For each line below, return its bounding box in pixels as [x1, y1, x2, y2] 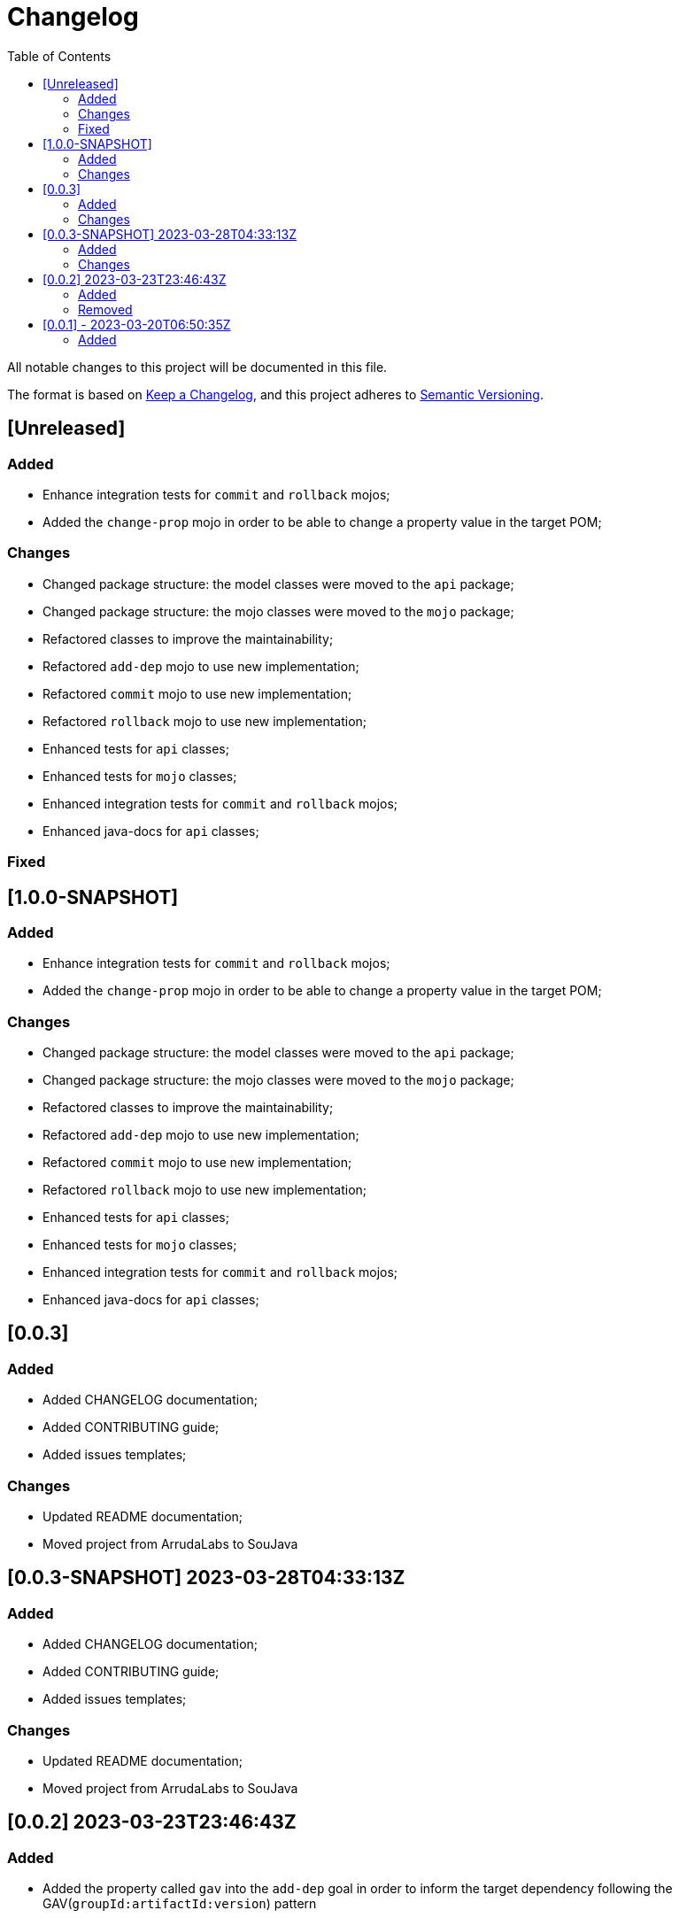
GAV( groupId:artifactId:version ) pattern [42, 1896, 317, 1912]
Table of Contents [7, 48, 112, 64]
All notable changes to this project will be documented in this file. [7, 359, 388, 375]
